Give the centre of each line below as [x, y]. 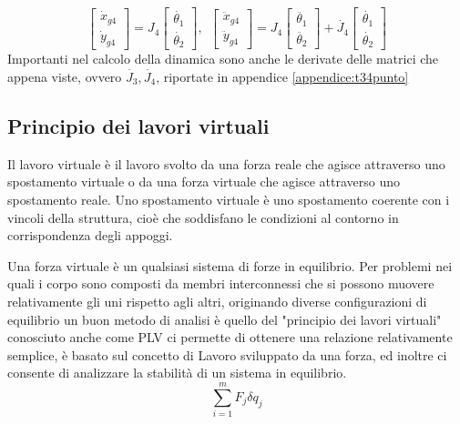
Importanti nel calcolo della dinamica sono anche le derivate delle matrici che [223, 59]
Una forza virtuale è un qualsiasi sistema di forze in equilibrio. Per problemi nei [230, 265]
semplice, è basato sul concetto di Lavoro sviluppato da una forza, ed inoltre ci [227, 354]
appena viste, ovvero [65, 76]
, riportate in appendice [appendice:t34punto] [282, 76]
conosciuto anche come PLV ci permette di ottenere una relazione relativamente [230, 337]
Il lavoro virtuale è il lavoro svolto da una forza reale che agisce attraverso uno [226, 163]
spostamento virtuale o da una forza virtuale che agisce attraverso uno [204, 182]
